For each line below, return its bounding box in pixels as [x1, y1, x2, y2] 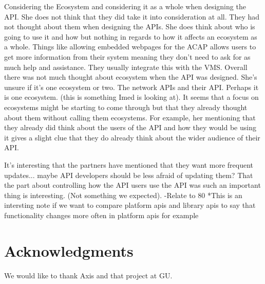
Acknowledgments [4, 240, 134, 261]
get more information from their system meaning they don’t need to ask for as [4, 51, 251, 62]
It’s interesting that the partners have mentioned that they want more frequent [4, 159, 253, 170]
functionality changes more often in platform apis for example [4, 209, 199, 220]
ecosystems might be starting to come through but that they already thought [4, 101, 248, 112]
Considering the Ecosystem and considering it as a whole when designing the [4, 1, 246, 11]
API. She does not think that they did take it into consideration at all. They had [4, 11, 260, 22]
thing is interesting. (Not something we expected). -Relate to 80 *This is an [4, 189, 242, 200]
